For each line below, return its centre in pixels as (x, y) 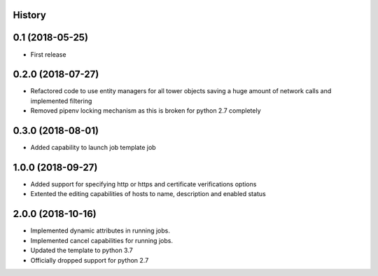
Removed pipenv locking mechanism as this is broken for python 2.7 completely (146, 111)
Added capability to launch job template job (93, 148)
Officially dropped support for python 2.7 (90, 260)
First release (48, 54)
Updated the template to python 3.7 (82, 250)
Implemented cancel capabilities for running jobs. (101, 240)
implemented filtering (61, 101)
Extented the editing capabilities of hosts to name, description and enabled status (148, 194)
